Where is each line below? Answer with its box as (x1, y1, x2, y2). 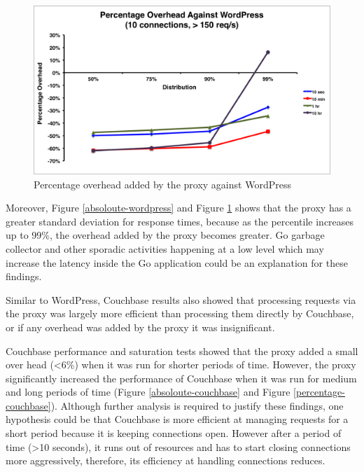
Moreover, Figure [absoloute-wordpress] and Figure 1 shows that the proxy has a (6, 200, 351, 215)
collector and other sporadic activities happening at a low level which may (6, 241, 324, 256)
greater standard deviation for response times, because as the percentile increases (6, 214, 354, 228)
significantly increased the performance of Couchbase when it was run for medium (6, 370, 357, 385)
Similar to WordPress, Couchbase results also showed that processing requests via (6, 292, 356, 307)
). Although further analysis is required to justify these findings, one (50, 398, 344, 412)
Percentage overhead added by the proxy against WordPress (34, 176, 291, 191)
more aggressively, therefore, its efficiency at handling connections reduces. (6, 453, 325, 468)
